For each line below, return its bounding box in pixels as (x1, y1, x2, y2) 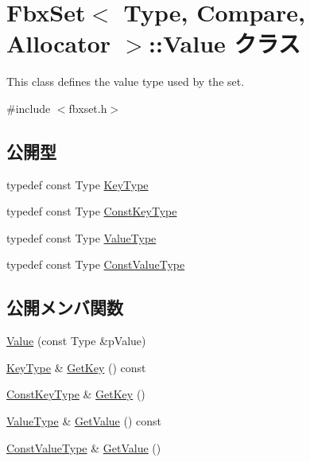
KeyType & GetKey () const (6, 359, 146, 375)
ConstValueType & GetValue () (6, 439, 161, 456)
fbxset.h (68, 99, 107, 116)
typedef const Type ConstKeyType (6, 203, 177, 219)
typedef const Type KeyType (6, 176, 149, 192)
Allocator (6, 27, 111, 60)
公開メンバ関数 (6, 295, 123, 320)
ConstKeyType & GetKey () (6, 386, 145, 402)
